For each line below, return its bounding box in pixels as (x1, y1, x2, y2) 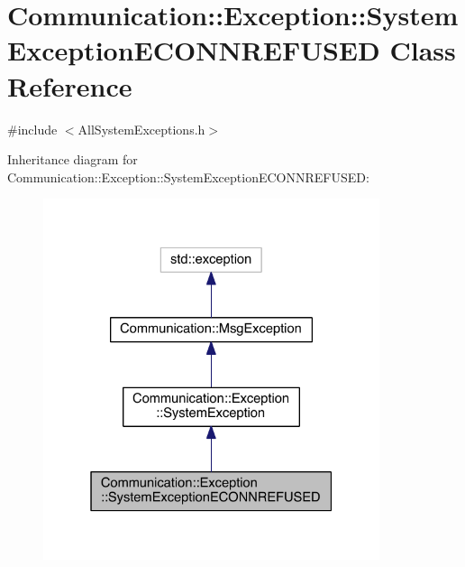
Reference (7, 67, 132, 104)
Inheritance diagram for (7, 150, 138, 169)
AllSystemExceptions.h (77, 119, 205, 138)
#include (7, 119, 58, 138)
